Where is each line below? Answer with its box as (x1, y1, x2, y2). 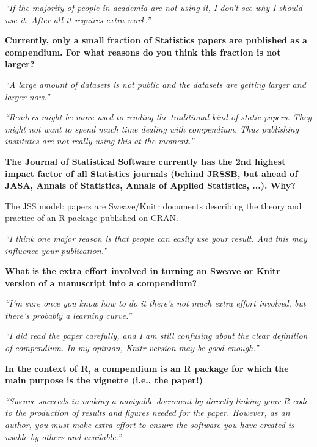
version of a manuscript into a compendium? (5, 276, 197, 289)
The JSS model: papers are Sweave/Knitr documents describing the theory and (5, 199, 302, 212)
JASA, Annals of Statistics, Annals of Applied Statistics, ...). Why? (5, 179, 296, 192)
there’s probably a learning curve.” (5, 308, 132, 321)
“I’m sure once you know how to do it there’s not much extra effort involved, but (5, 297, 306, 310)
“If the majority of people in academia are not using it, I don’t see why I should (5, 1, 302, 13)
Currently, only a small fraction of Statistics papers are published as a (5, 34, 307, 46)
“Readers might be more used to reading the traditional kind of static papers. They (5, 111, 312, 123)
